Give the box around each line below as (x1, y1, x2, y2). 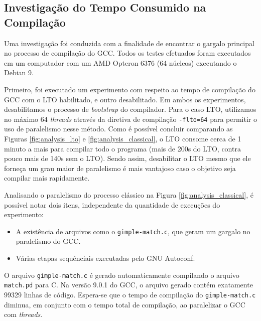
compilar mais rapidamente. (4, 173, 90, 183)
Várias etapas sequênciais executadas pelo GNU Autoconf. (16, 253, 195, 263)
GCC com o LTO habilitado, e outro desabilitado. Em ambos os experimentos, (4, 94, 246, 104)
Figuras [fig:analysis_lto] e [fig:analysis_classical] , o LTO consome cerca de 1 (4, 133, 241, 143)
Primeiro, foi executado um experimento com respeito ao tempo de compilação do (4, 84, 255, 94)
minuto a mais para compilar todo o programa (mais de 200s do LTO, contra (4, 143, 241, 153)
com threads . (4, 309, 43, 319)
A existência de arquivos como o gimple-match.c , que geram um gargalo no (16, 226, 250, 236)
